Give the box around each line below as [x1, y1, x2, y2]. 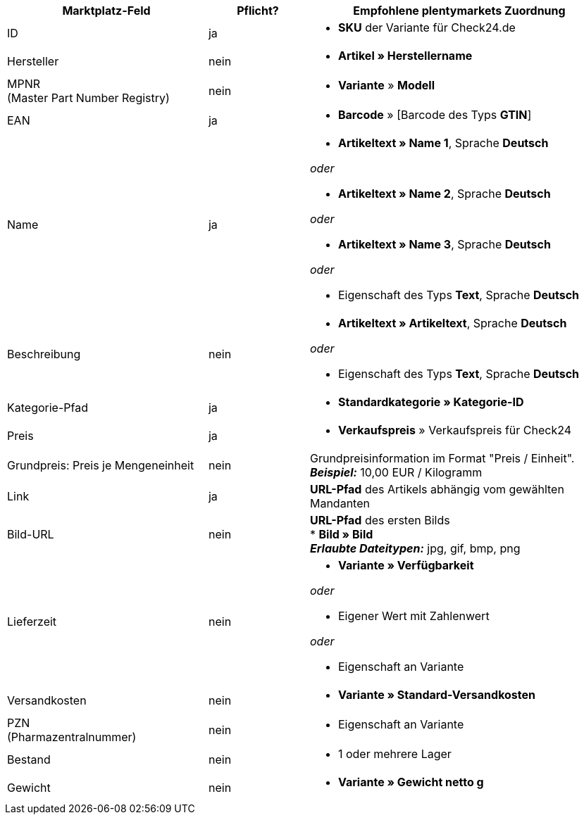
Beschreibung [7, 347, 81, 361]
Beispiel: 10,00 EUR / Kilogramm [309, 465, 483, 479]
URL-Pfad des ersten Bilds [309, 513, 450, 527]
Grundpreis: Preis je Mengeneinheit [7, 458, 194, 472]
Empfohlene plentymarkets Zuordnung [353, 4, 566, 18]
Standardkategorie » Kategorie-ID [337, 395, 524, 409]
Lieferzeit [7, 614, 57, 629]
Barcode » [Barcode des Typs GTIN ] [337, 108, 532, 122]
